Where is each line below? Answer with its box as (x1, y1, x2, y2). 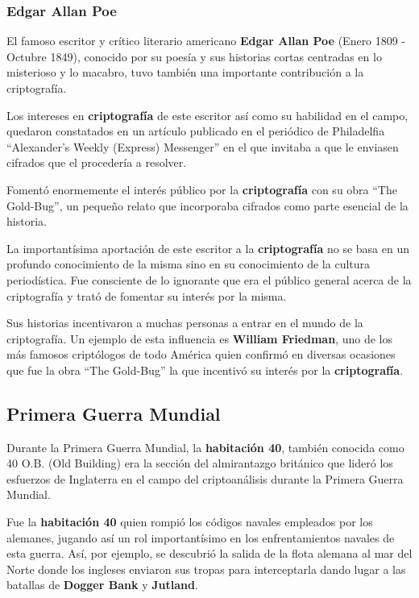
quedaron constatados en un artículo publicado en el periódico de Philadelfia (6, 123, 385, 139)
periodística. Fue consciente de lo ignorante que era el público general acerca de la (6, 271, 412, 288)
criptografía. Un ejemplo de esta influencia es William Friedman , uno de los (6, 330, 392, 347)
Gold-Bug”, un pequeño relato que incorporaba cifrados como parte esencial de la (6, 197, 409, 214)
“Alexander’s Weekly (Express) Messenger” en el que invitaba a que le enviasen (6, 138, 399, 155)
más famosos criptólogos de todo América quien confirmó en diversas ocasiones (6, 346, 396, 363)
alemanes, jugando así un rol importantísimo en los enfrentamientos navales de (6, 529, 395, 546)
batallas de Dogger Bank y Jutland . (6, 576, 198, 593)
